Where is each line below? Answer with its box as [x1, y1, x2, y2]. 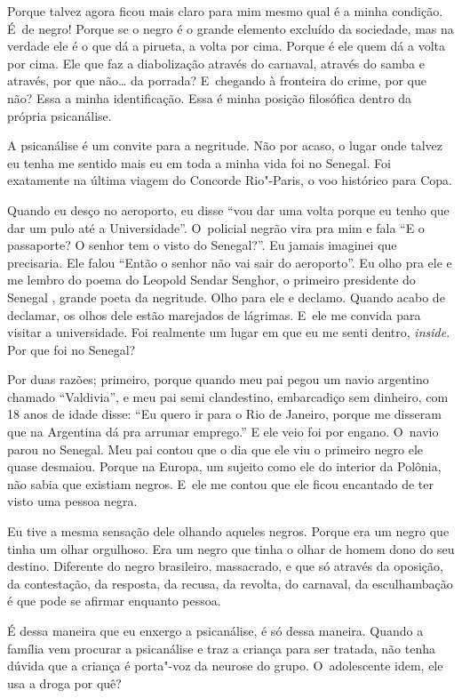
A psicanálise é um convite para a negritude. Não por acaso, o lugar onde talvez [7, 136, 442, 155]
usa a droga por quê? [7, 673, 122, 692]
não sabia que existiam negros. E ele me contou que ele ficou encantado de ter [7, 474, 434, 493]
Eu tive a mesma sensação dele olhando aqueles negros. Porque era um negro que [7, 522, 450, 541]
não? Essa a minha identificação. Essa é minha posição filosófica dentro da [7, 88, 412, 107]
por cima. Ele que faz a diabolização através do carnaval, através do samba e [7, 53, 425, 72]
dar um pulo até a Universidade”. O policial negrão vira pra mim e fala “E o [7, 218, 425, 237]
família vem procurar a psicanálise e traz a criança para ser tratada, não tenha [7, 638, 435, 657]
